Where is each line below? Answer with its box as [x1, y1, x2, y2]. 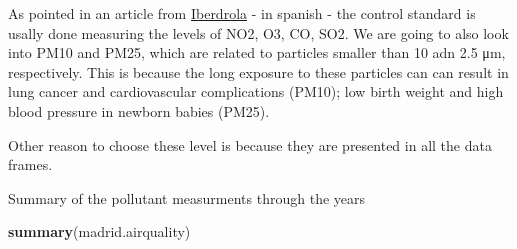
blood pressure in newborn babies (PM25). [8, 100, 270, 121]
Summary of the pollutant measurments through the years [8, 187, 366, 208]
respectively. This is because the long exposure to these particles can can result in [8, 61, 509, 82]
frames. [8, 154, 53, 175]
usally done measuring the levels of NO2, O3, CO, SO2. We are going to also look [8, 22, 509, 43]
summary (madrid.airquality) [8, 221, 191, 242]
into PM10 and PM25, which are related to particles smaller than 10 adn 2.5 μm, [8, 42, 506, 63]
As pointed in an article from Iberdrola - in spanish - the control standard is [8, 3, 476, 23]
